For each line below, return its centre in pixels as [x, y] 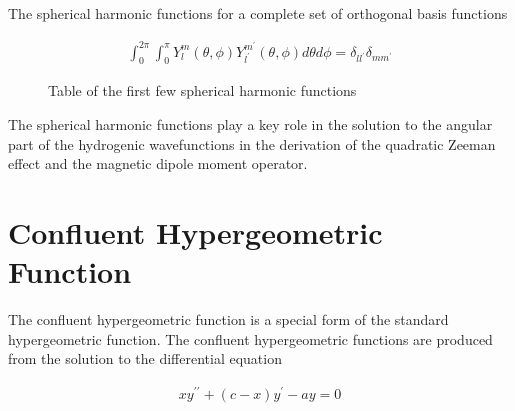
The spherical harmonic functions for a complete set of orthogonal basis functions [258, 13]
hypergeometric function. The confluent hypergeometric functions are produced [250, 338]
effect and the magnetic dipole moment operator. [158, 163]
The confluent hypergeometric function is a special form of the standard [228, 319]
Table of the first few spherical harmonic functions [202, 90]
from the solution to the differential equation [145, 358]
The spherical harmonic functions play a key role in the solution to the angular [250, 124]
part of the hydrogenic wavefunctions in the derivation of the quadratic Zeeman [252, 143]
